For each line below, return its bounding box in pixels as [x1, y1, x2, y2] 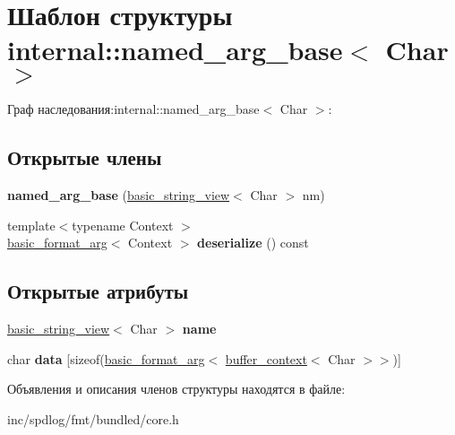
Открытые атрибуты [7, 277, 189, 305]
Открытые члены [7, 144, 162, 171]
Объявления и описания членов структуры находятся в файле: [7, 379, 346, 398]
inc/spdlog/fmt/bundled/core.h [7, 409, 179, 428]
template [7, 215, 56, 234]
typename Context [72, 215, 174, 234]
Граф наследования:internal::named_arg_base [7, 100, 260, 118]
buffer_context [225, 349, 307, 368]
